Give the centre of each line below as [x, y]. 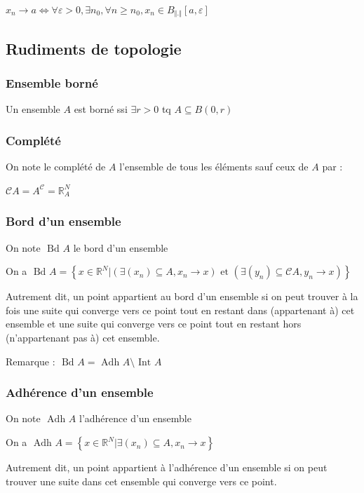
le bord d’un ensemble [121, 247]
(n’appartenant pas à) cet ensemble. [83, 338]
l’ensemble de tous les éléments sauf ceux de [214, 167]
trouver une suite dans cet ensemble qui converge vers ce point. [141, 481]
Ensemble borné [52, 83]
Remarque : [31, 361]
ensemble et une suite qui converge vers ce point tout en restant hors [154, 324]
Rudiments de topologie [94, 48]
